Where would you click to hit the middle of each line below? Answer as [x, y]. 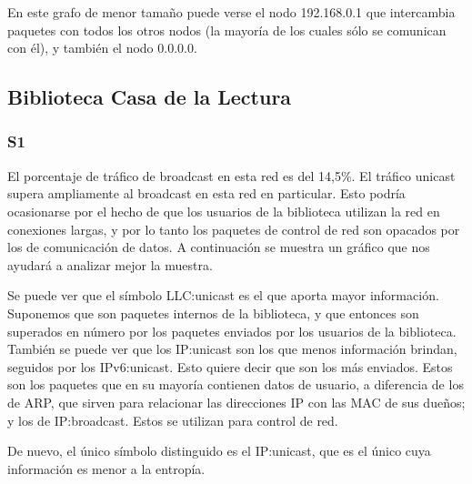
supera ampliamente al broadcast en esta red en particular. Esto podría [206, 193]
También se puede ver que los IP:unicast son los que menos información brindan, [232, 349]
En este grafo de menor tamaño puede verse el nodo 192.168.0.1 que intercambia [231, 12]
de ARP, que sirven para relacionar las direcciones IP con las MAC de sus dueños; [236, 402]
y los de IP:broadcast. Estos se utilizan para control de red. [173, 420]
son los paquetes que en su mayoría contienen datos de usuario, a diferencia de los [236, 384]
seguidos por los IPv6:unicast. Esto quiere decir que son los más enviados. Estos [230, 366]
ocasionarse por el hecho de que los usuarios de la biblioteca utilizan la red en [224, 211]
